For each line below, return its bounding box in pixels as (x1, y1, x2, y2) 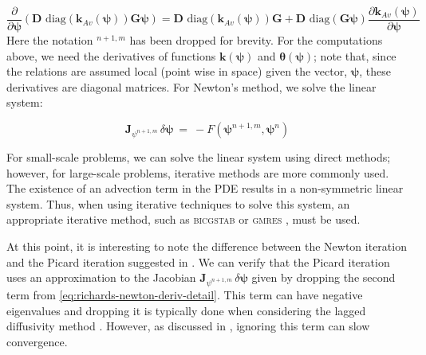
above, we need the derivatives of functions (6, 47, 216, 64)
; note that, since (314, 47, 396, 64)
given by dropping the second (251, 269, 396, 286)
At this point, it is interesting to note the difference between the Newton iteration (6, 238, 407, 254)
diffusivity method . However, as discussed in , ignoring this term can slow (6, 318, 370, 334)
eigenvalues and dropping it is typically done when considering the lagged (6, 302, 366, 318)
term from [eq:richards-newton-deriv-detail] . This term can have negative (6, 286, 363, 302)
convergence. (6, 333, 68, 349)
